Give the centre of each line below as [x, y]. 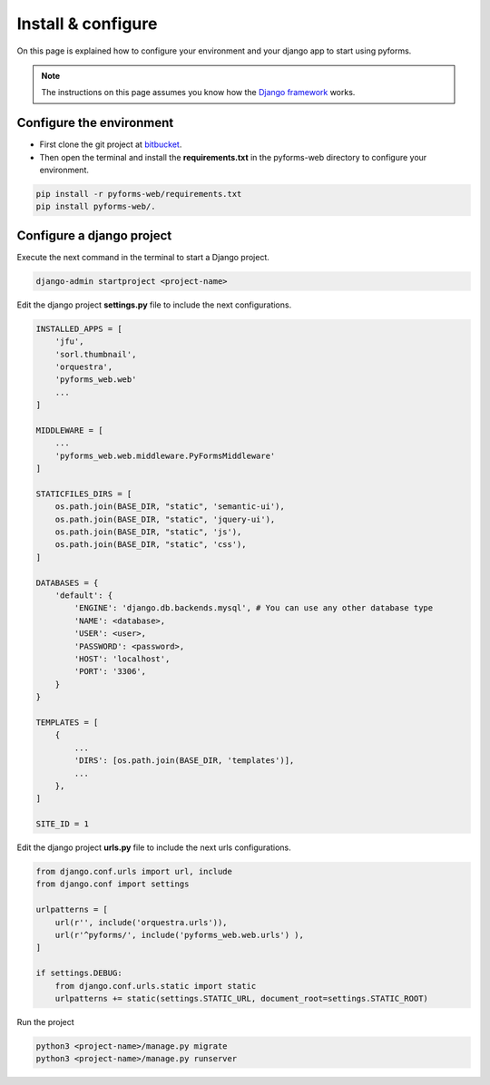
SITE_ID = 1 [63, 824]
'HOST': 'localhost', [122, 659]
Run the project [45, 1021]
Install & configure [87, 24]
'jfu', [69, 342]
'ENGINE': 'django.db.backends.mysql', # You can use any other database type [254, 608]
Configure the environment [95, 123]
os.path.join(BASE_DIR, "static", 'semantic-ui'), [170, 507]
